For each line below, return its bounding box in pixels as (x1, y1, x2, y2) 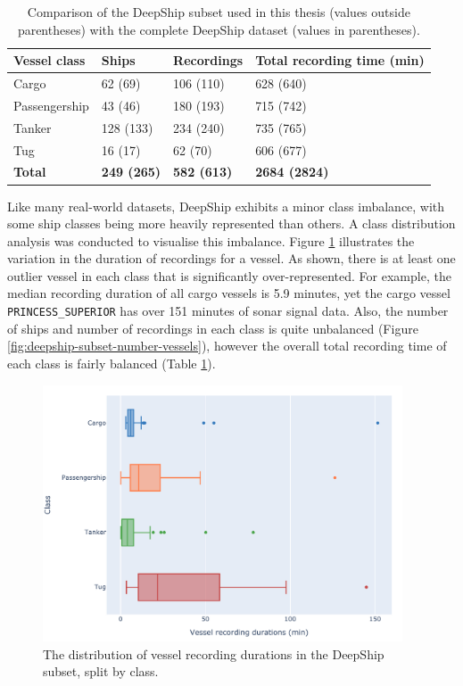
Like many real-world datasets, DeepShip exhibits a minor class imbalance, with (7, 196, 445, 215)
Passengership (13, 95, 89, 114)
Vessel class (13, 51, 86, 70)
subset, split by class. (43, 662, 159, 681)
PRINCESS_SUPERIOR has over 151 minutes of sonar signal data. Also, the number (7, 302, 449, 320)
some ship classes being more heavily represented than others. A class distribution (7, 214, 456, 233)
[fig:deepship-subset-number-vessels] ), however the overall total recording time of (7, 336, 447, 355)
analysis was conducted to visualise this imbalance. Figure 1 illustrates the (7, 231, 415, 250)
